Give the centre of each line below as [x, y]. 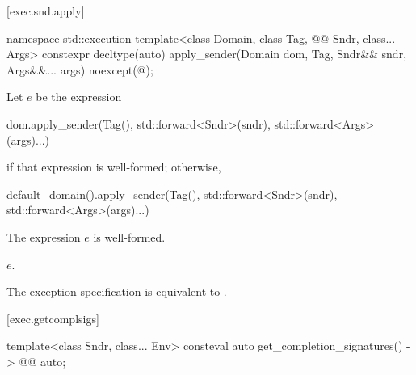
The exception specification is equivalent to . [117, 291]
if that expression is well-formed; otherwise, [114, 167]
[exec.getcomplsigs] [53, 318]
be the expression [79, 97]
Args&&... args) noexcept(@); [80, 69]
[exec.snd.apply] [46, 11]
